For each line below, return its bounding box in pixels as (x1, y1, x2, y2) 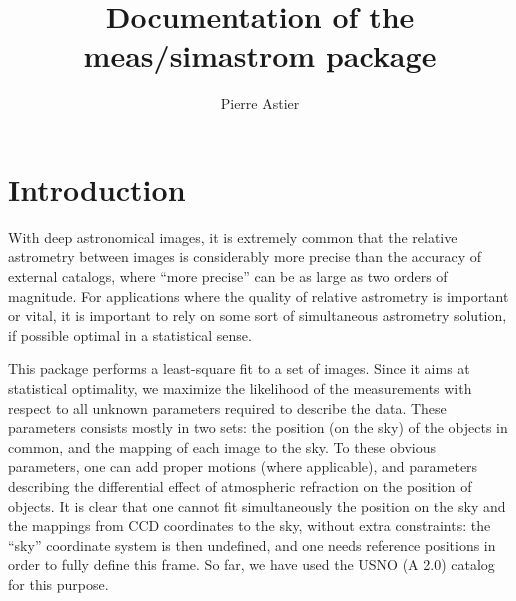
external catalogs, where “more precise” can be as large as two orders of (8, 266, 448, 287)
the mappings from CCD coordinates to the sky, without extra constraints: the (8, 515, 491, 536)
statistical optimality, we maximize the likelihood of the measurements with (8, 378, 472, 398)
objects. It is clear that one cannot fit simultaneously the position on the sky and (8, 495, 506, 516)
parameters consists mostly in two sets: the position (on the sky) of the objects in (8, 417, 508, 438)
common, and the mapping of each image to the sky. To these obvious (8, 436, 436, 457)
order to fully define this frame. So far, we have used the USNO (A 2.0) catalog (8, 554, 495, 575)
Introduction (8, 168, 186, 209)
